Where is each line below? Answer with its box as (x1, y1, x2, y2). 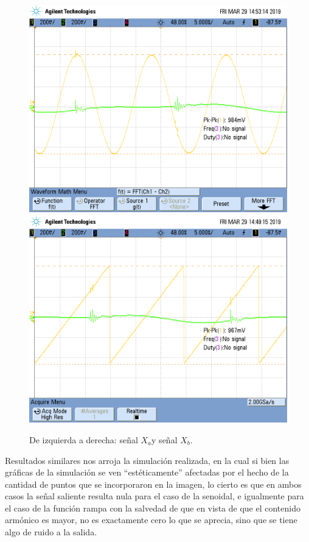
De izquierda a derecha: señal (29, 433, 138, 446)
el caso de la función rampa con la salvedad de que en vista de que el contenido (5, 501, 300, 514)
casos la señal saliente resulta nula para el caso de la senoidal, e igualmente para (5, 490, 304, 502)
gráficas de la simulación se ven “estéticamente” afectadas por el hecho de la (5, 466, 289, 479)
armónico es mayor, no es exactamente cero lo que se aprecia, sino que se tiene (5, 513, 297, 526)
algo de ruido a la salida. (5, 526, 97, 538)
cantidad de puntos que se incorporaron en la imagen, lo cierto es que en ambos (5, 477, 302, 490)
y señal (151, 433, 178, 446)
